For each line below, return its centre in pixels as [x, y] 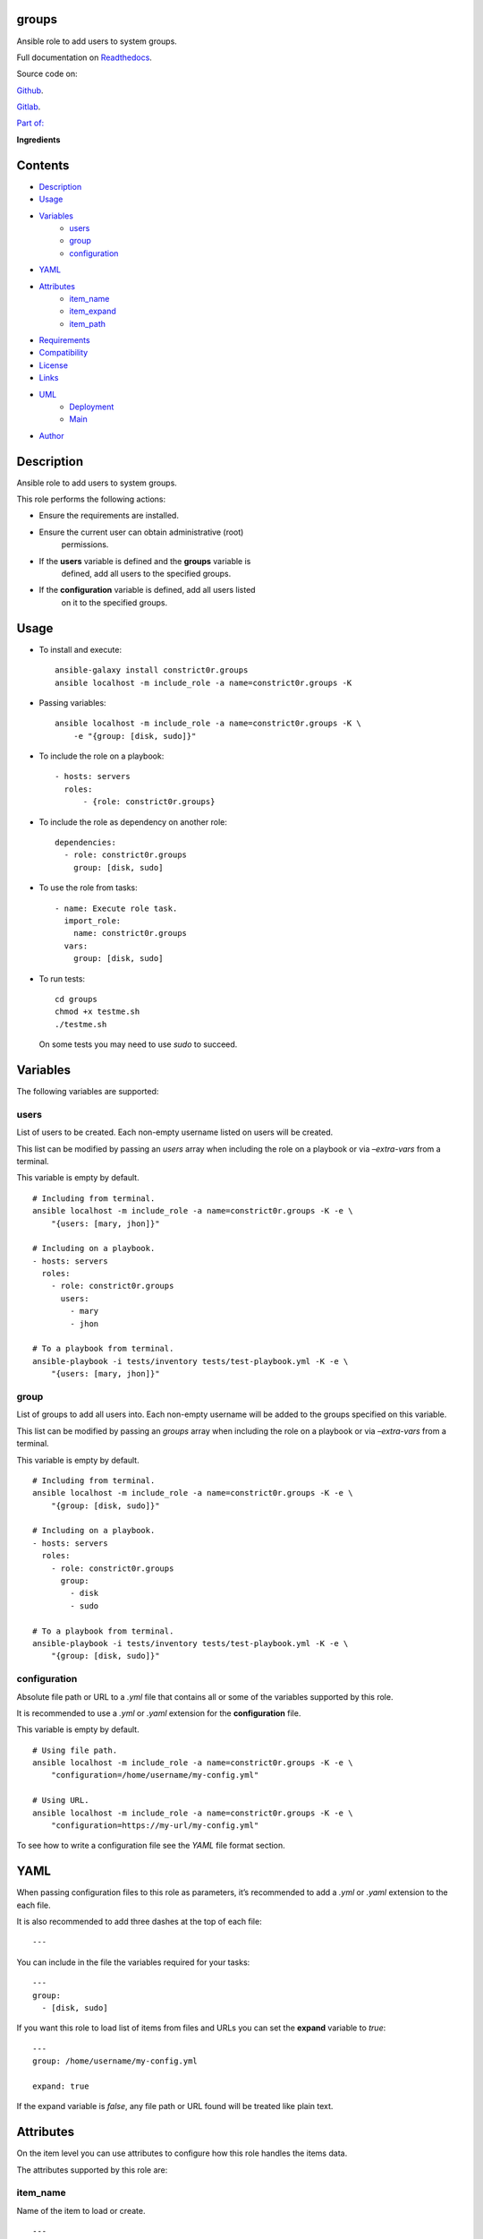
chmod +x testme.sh [97, 1012]
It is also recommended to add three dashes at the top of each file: [140, 1922]
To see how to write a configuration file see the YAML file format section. [151, 1846]
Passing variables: [72, 702]
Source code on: [47, 74]
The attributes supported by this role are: [92, 2170]
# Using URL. [61, 1801]
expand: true [61, 2086]
